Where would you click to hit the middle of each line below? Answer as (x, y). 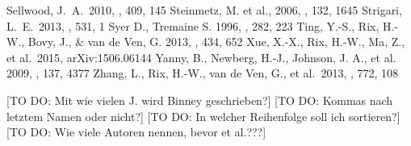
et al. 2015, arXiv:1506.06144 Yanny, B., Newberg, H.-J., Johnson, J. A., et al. (201, 57)
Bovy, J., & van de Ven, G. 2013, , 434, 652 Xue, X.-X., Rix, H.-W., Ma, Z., (216, 42)
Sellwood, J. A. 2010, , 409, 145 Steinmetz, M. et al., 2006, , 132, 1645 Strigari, (204, 10)
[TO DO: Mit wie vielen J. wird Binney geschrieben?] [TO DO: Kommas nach (200, 100)
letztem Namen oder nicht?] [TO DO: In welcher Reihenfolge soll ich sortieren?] (203, 116)
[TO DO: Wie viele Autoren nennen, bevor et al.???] (136, 132)
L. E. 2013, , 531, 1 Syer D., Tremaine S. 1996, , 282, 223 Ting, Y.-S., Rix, (193, 25)
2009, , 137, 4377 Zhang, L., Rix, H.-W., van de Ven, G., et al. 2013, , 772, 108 (203, 73)
